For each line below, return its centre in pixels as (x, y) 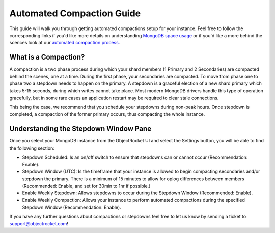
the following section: (32, 148)
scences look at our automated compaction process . (65, 43)
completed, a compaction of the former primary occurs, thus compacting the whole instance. (107, 114)
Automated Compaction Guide (75, 13)
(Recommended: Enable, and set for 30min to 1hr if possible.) (86, 186)
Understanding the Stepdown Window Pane (80, 129)
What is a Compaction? (47, 57)
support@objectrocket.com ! (39, 223)
